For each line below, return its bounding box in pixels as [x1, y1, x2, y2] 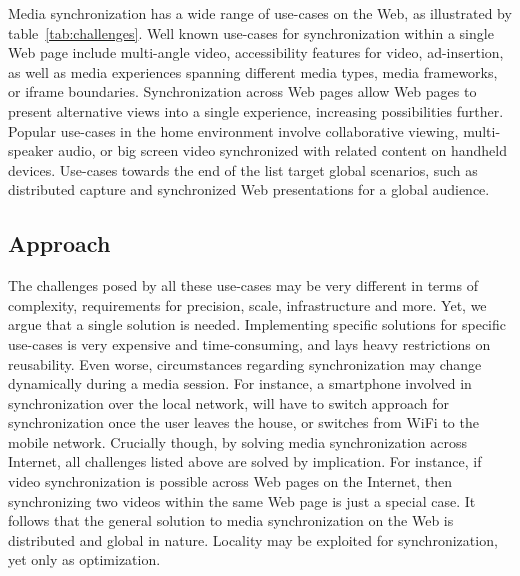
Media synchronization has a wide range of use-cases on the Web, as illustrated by [8, 3, 512, 23]
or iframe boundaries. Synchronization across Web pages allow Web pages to [8, 81, 477, 102]
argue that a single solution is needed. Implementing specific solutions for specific [8, 314, 506, 335]
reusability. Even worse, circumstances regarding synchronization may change [8, 353, 482, 374]
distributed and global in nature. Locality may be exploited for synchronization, [8, 529, 498, 550]
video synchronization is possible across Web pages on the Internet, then [8, 471, 452, 492]
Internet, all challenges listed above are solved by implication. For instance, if [8, 451, 482, 472]
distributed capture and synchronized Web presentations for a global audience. [8, 179, 490, 200]
